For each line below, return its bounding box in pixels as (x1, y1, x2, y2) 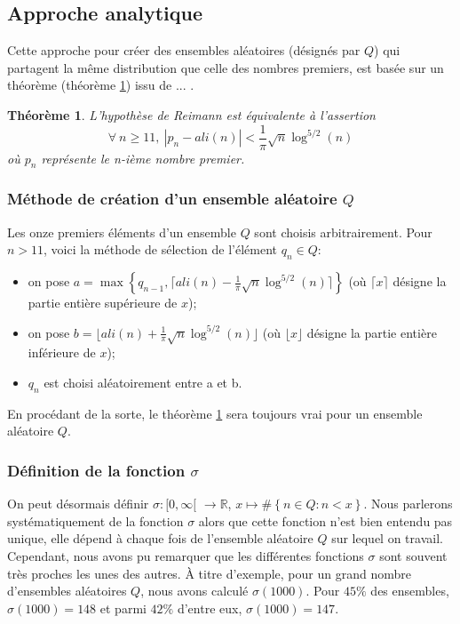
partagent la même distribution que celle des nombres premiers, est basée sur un (7, 58, 444, 76)
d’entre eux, (177, 598, 242, 617)
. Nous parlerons (363, 494, 453, 513)
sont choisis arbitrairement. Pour (254, 222, 432, 241)
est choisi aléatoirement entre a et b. (44, 373, 242, 391)
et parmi (99, 598, 147, 617)
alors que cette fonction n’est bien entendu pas (198, 511, 453, 530)
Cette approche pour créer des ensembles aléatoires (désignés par (7, 41, 361, 60)
